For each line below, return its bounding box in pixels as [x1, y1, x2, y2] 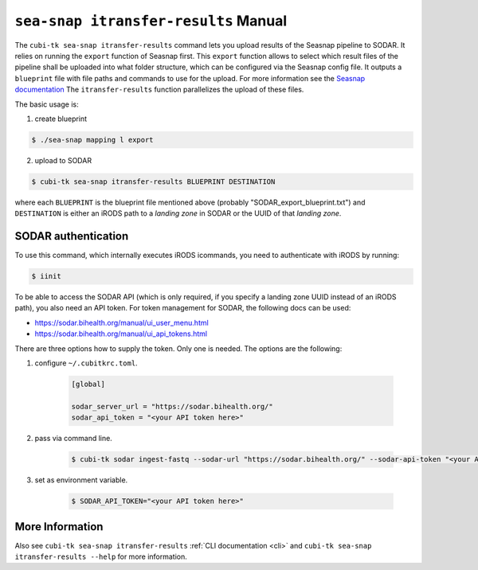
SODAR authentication [14, 229, 129, 243]
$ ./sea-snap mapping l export [31, 135, 155, 144]
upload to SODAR [34, 155, 92, 165]
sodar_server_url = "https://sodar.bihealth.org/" [71, 402, 274, 411]
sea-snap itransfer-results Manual [14, 12, 287, 29]
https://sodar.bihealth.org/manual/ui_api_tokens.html [34, 329, 207, 338]
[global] [71, 380, 106, 389]
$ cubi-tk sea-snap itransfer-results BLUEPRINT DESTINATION [31, 177, 276, 186]
